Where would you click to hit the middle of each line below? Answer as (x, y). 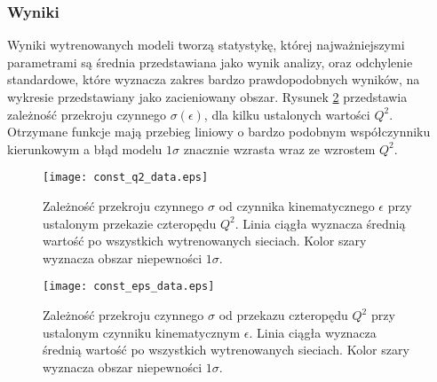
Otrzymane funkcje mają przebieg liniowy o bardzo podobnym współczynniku (219, 132)
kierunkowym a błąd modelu (85, 148)
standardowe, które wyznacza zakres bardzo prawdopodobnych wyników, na (214, 79)
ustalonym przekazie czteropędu (130, 223)
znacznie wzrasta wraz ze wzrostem (279, 148)
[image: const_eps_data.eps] (129, 287)
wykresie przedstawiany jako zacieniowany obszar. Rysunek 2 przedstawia (207, 97)
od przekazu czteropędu (283, 315)
